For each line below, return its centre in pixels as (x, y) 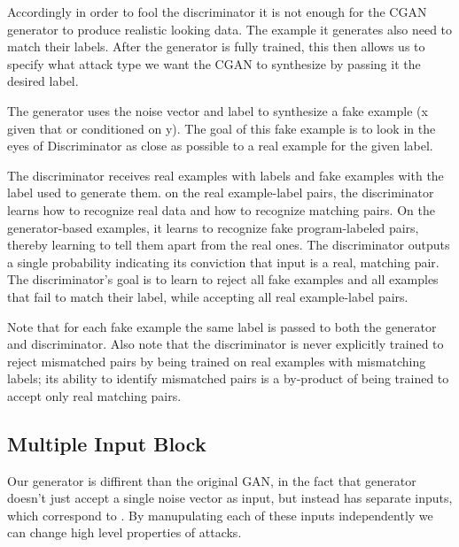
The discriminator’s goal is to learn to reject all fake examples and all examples (223, 279)
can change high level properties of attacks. (124, 532)
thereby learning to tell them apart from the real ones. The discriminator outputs (229, 245)
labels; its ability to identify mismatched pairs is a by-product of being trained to (228, 378)
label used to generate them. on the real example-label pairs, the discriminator (221, 193)
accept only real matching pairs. (94, 395)
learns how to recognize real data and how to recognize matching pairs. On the (221, 209)
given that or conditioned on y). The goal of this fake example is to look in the (222, 128)
